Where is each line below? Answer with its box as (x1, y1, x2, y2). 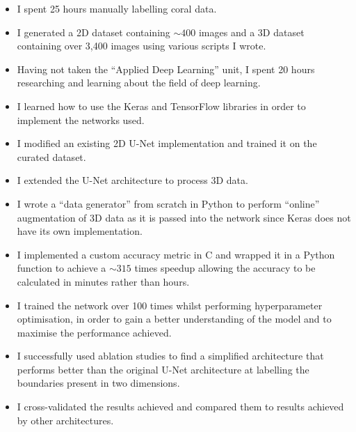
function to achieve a (17, 261, 106, 275)
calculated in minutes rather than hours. (17, 274, 190, 288)
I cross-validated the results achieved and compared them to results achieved (17, 399, 344, 414)
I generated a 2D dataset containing (17, 24, 170, 39)
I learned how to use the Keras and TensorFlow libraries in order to (17, 98, 306, 113)
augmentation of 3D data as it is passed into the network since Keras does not (17, 210, 351, 224)
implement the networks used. (17, 112, 145, 127)
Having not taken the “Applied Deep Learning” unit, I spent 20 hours (17, 61, 315, 76)
